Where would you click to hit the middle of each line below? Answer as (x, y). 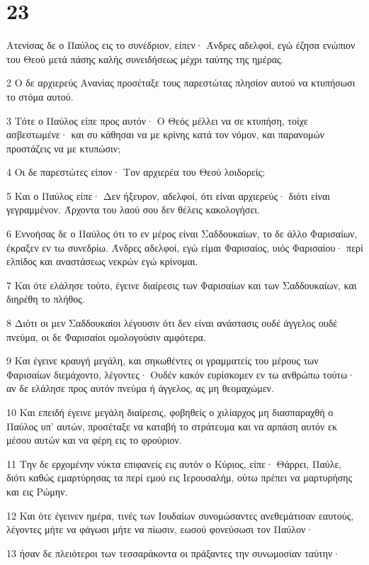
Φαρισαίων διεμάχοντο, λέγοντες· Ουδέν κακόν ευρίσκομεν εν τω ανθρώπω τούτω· (181, 374)
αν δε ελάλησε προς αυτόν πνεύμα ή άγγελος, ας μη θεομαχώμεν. (140, 388)
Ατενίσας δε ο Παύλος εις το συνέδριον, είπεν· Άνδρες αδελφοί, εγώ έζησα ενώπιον (181, 45)
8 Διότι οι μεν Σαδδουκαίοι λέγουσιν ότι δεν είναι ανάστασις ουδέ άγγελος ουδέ (172, 323)
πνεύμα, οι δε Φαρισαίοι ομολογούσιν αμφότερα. (106, 336)
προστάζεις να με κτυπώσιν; (64, 148)
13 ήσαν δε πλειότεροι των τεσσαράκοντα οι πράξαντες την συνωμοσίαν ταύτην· (174, 553)
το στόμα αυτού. (40, 96)
